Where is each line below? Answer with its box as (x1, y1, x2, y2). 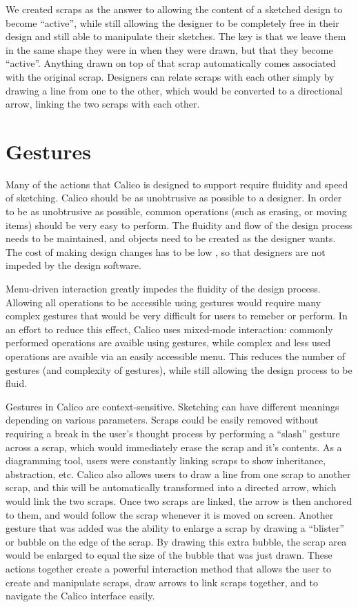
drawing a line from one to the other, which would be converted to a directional (6, 83, 343, 97)
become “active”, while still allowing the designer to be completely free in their (6, 15, 339, 30)
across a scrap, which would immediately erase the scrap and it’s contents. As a (6, 439, 342, 454)
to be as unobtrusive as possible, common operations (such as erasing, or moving (6, 204, 347, 219)
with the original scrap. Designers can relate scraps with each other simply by (6, 69, 335, 83)
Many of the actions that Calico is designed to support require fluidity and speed (6, 177, 348, 191)
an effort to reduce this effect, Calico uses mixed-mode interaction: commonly (6, 321, 333, 336)
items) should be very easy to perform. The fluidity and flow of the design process (6, 217, 352, 232)
